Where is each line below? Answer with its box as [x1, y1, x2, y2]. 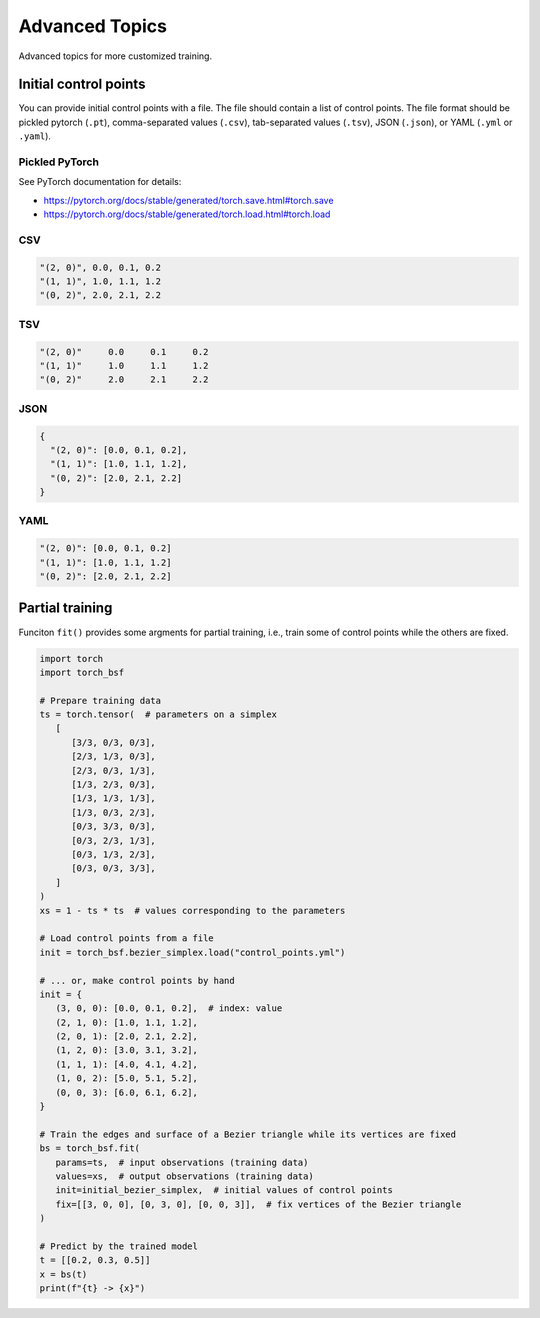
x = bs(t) [39, 1268, 88, 1280]
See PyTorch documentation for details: [18, 176, 182, 188]
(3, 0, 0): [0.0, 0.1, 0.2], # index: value [55, 1003, 283, 1014]
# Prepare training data [39, 695, 162, 706]
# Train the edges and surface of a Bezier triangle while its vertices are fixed [39, 1128, 457, 1140]
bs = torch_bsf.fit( [39, 1143, 140, 1154]
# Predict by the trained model [39, 1240, 199, 1252]
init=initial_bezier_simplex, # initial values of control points [55, 1185, 394, 1196]
